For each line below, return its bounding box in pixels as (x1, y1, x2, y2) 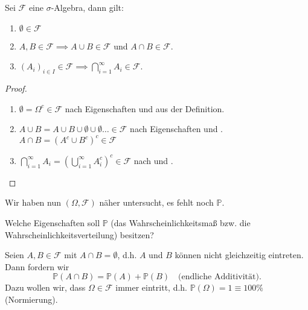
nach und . (133, 154, 173, 166)
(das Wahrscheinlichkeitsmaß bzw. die (111, 216, 251, 229)
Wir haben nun (5, 196, 62, 209)
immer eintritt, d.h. (115, 281, 187, 294)
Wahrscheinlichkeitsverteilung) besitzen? (5, 228, 154, 241)
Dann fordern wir (5, 260, 69, 273)
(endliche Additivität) (178, 273, 259, 282)
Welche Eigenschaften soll (5, 216, 100, 229)
